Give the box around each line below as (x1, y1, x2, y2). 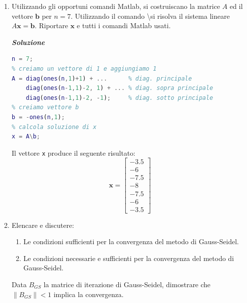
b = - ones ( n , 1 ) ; (11, 113, 65, 121)
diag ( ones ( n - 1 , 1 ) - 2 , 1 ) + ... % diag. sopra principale (26, 85, 213, 92)
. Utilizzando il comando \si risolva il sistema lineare (71, 10, 230, 21)
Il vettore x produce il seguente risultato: (11, 147, 136, 158)
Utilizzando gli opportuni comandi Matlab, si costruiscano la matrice (11, 1, 220, 11)
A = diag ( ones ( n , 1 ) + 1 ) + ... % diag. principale (11, 75, 192, 82)
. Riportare (35, 20, 68, 31)
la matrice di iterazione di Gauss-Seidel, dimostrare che (43, 279, 211, 289)
